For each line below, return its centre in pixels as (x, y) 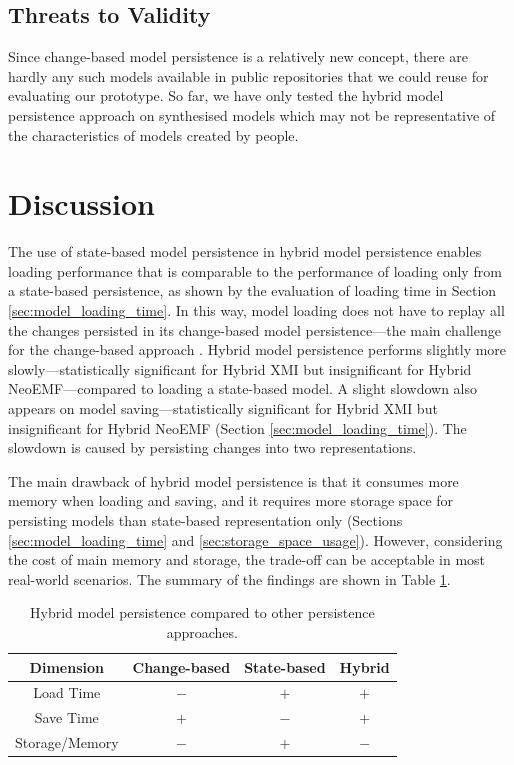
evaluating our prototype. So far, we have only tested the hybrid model (226, 95)
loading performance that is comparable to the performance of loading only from (255, 270)
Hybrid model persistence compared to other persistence (202, 612)
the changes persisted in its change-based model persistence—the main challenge (254, 329)
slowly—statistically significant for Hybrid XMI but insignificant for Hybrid (240, 368)
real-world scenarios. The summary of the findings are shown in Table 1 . (229, 578)
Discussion (81, 203)
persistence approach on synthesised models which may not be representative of (252, 114)
